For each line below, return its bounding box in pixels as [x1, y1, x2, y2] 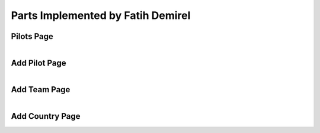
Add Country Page [11, 111, 81, 121]
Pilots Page [11, 31, 53, 41]
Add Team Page [11, 85, 71, 95]
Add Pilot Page [11, 58, 66, 68]
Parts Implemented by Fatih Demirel [11, 9, 191, 22]
